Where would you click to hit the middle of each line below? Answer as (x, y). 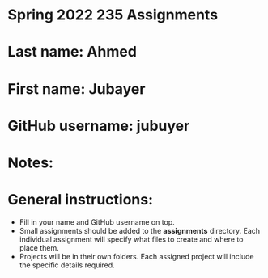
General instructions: (81, 200)
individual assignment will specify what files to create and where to (131, 239)
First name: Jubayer (77, 88)
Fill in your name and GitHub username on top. (97, 222)
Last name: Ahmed (72, 52)
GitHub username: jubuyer (99, 126)
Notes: (31, 162)
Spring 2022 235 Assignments (113, 15)
